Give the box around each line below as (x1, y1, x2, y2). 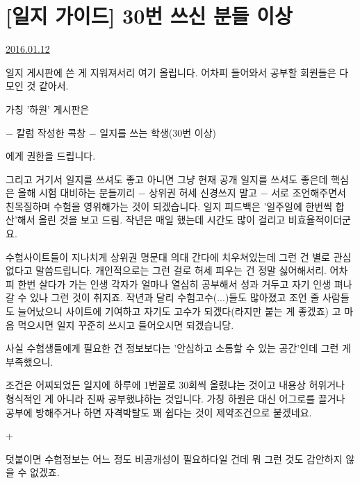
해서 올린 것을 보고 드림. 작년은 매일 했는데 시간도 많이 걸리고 (17, 212, 286, 227)
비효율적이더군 (288, 212, 351, 227)
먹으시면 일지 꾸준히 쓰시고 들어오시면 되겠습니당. (17, 317, 234, 332)
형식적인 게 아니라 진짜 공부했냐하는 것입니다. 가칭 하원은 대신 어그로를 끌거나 (6, 391, 345, 405)
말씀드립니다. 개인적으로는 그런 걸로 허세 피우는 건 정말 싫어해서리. (35, 263, 327, 278)
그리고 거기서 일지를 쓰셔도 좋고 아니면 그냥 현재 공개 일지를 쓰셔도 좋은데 (6, 171, 328, 186)
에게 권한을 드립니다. (6, 149, 96, 163)
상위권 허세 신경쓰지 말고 (149, 185, 257, 200)
